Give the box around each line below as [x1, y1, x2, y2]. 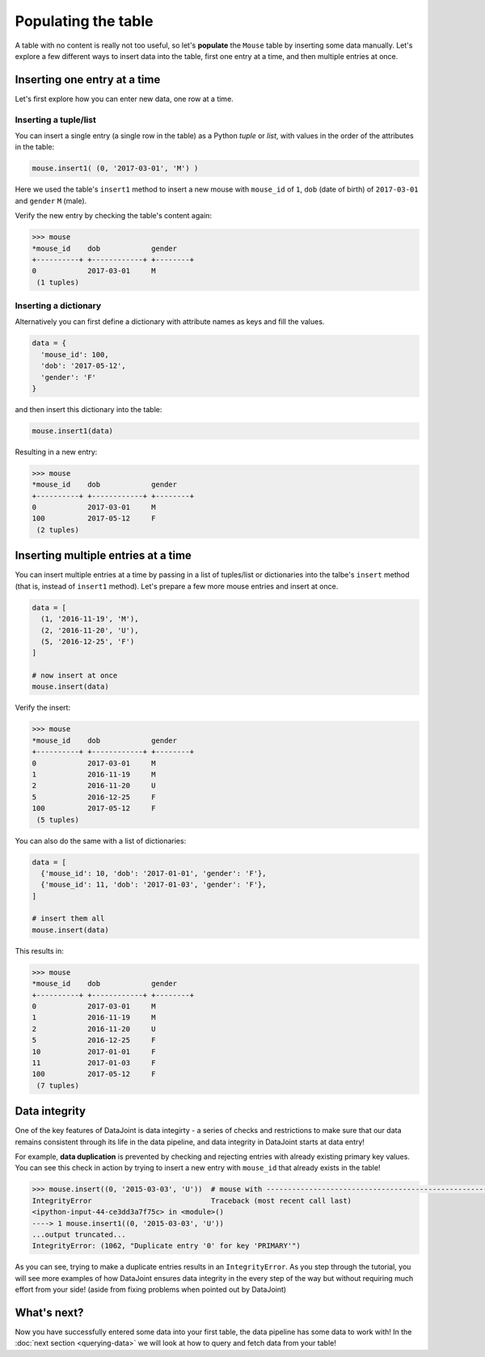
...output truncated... [32, 1229, 127, 1239]
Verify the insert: [15, 703, 71, 713]
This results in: [15, 946, 64, 955]
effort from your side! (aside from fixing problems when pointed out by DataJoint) [15, 1285, 287, 1295]
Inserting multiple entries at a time [15, 549, 192, 563]
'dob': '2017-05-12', [40, 361, 127, 371]
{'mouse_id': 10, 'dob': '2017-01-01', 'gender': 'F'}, [40, 869, 267, 878]
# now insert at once [32, 671, 118, 681]
